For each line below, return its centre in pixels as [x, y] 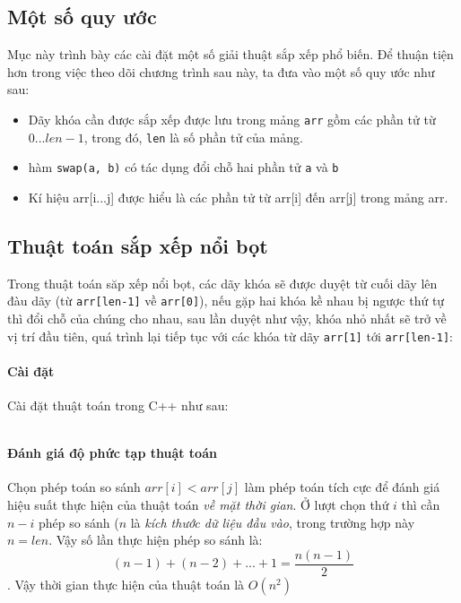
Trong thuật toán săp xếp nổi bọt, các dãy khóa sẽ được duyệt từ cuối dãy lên [222, 283]
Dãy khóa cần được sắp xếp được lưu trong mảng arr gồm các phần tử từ [232, 119]
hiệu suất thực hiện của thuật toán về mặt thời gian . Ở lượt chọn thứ [198, 505]
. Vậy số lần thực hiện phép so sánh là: [156, 540]
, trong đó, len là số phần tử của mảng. [193, 137]
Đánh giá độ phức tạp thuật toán [112, 453]
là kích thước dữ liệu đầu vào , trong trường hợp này [273, 522]
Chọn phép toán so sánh [74, 487]
